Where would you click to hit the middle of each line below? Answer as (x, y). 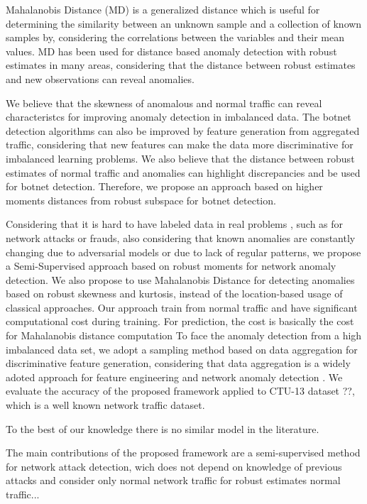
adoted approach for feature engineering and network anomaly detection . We (174, 377)
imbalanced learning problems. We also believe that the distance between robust (180, 158)
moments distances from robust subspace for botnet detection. (141, 200)
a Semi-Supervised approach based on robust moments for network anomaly (171, 266)
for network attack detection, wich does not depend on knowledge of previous (174, 466)
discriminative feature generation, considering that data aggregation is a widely (178, 363)
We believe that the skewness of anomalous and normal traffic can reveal (164, 103)
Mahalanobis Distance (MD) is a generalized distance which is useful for (163, 9)
